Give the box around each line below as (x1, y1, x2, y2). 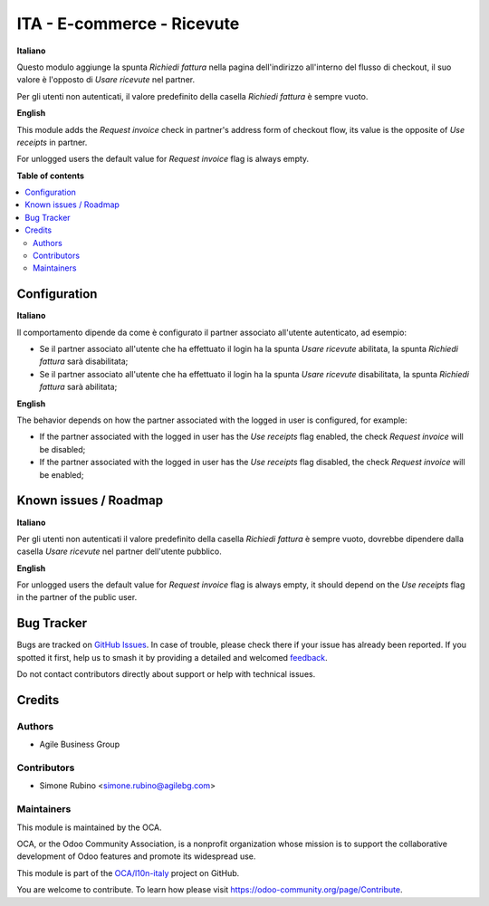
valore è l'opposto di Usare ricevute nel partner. (16, 74, 195, 85)
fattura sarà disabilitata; (39, 356, 129, 367)
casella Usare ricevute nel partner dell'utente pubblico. (16, 546, 222, 557)
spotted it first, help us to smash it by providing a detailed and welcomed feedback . (16, 652, 328, 663)
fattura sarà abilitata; (39, 381, 118, 393)
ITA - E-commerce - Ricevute (16, 14, 240, 33)
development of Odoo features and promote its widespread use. (16, 851, 256, 862)
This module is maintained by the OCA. (16, 822, 162, 833)
